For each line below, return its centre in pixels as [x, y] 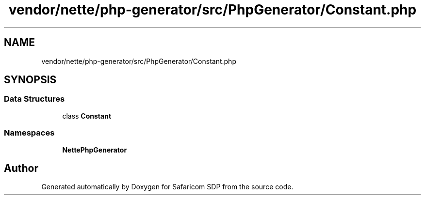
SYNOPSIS [30, 80]
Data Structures [34, 99]
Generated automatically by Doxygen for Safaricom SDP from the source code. [167, 187]
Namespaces [29, 133]
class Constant [87, 116]
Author [21, 168]
